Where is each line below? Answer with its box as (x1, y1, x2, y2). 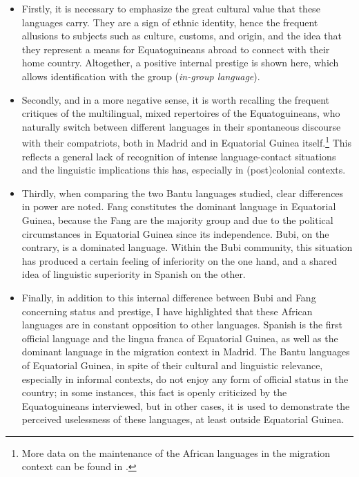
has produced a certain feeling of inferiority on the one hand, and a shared (21, 253, 337, 268)
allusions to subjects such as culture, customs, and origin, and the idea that (21, 28, 342, 43)
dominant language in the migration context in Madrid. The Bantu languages (21, 344, 350, 359)
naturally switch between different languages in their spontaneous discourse (21, 119, 341, 133)
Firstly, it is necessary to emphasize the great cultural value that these (21, 1, 320, 15)
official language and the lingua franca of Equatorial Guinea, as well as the (21, 330, 338, 345)
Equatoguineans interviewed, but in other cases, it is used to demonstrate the (21, 398, 350, 413)
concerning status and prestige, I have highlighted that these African (21, 303, 313, 318)
